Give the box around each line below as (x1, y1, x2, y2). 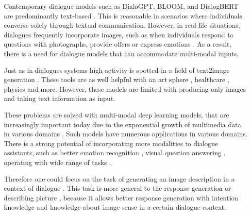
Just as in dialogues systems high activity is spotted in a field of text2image (4, 65, 230, 75)
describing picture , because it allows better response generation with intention (4, 192, 238, 202)
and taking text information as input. (4, 93, 116, 103)
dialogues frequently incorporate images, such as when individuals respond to (4, 29, 234, 39)
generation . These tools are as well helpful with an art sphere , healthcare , (4, 74, 230, 84)
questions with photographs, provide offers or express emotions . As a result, (4, 39, 232, 49)
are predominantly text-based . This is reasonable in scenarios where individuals (4, 10, 242, 20)
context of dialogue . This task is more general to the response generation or (4, 183, 231, 193)
